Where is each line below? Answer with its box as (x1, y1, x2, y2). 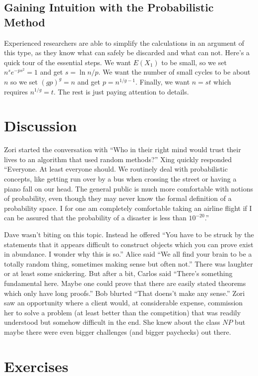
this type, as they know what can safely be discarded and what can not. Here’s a (4, 47, 250, 58)
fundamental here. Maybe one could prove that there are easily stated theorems (4, 278, 246, 288)
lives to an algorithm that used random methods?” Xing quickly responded (4, 154, 232, 164)
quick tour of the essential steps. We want (4, 57, 131, 67)
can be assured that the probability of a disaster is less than (4, 212, 187, 223)
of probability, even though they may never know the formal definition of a (4, 193, 232, 203)
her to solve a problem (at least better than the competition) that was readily (4, 307, 241, 317)
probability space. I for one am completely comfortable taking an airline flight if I (4, 202, 252, 213)
